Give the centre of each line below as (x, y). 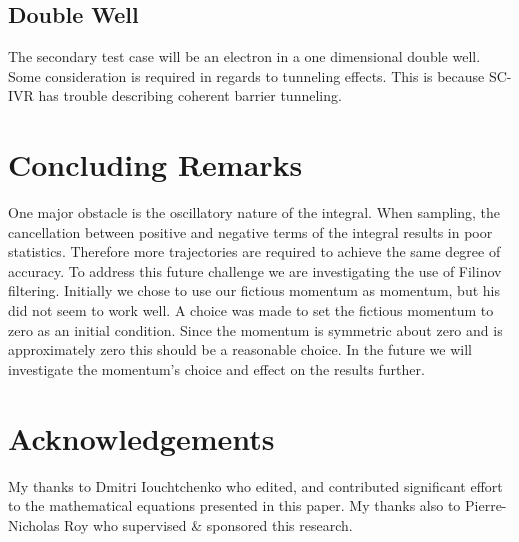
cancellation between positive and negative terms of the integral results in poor (250, 231)
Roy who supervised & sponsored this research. (208, 524)
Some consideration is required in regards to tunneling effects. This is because (246, 75)
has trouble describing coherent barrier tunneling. (190, 95)
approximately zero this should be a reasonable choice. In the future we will (240, 349)
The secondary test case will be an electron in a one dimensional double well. (244, 56)
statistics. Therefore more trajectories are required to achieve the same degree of (254, 251)
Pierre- (486, 505)
